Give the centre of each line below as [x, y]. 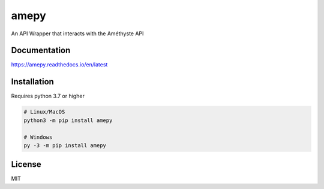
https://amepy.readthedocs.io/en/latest [59, 65]
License [26, 164]
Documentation [41, 51]
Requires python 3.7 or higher [48, 96]
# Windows [38, 137]
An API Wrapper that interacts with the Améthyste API [77, 33]
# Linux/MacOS [44, 112]
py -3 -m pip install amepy [65, 145]
